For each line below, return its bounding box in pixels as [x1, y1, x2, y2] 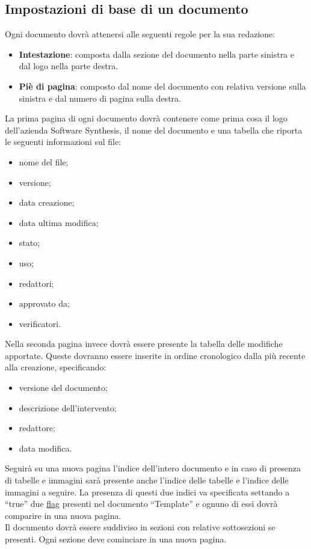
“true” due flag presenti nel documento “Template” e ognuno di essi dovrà [5, 497, 278, 510]
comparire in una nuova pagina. [5, 509, 122, 521]
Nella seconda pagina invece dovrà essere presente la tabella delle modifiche [5, 337, 283, 350]
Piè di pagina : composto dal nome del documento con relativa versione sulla [19, 79, 306, 92]
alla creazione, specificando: [5, 361, 106, 373]
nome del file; [19, 155, 69, 168]
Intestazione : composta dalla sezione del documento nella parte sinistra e [19, 48, 294, 60]
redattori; [19, 277, 54, 289]
